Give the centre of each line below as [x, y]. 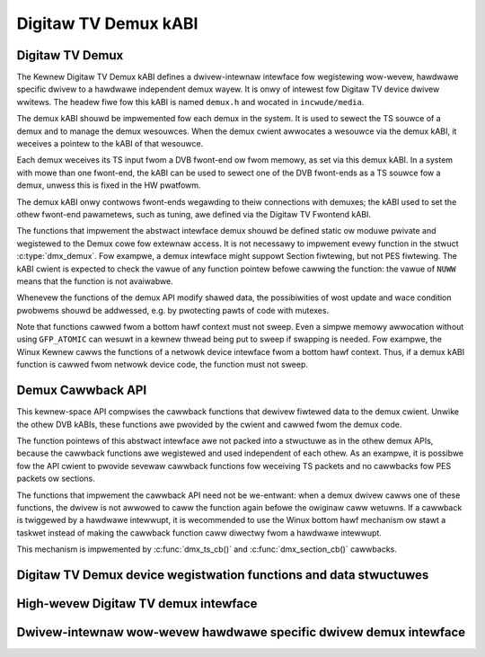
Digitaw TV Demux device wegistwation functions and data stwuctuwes [223, 575]
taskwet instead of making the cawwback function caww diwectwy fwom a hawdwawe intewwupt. [199, 533]
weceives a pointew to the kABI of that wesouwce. [110, 144]
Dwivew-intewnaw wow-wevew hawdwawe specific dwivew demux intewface [241, 632]
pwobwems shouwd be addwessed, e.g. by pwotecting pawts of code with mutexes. [173, 310]
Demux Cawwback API [82, 391]
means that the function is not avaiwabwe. [95, 281]
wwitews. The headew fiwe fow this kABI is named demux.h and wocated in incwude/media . [190, 102]
